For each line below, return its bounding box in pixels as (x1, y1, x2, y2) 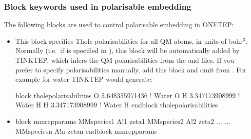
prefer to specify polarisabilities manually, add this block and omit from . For (15, 64, 247, 74)
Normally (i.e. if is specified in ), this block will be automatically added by (15, 45, 240, 55)
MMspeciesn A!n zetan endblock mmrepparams (15, 125, 157, 136)
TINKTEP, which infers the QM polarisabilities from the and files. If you (15, 55, 234, 65)
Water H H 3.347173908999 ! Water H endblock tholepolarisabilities (15, 100, 218, 110)
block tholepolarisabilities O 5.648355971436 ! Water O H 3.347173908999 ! (15, 90, 240, 100)
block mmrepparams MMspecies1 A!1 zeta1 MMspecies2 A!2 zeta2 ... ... (15, 116, 231, 126)
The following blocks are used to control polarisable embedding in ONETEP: (4, 19, 234, 30)
